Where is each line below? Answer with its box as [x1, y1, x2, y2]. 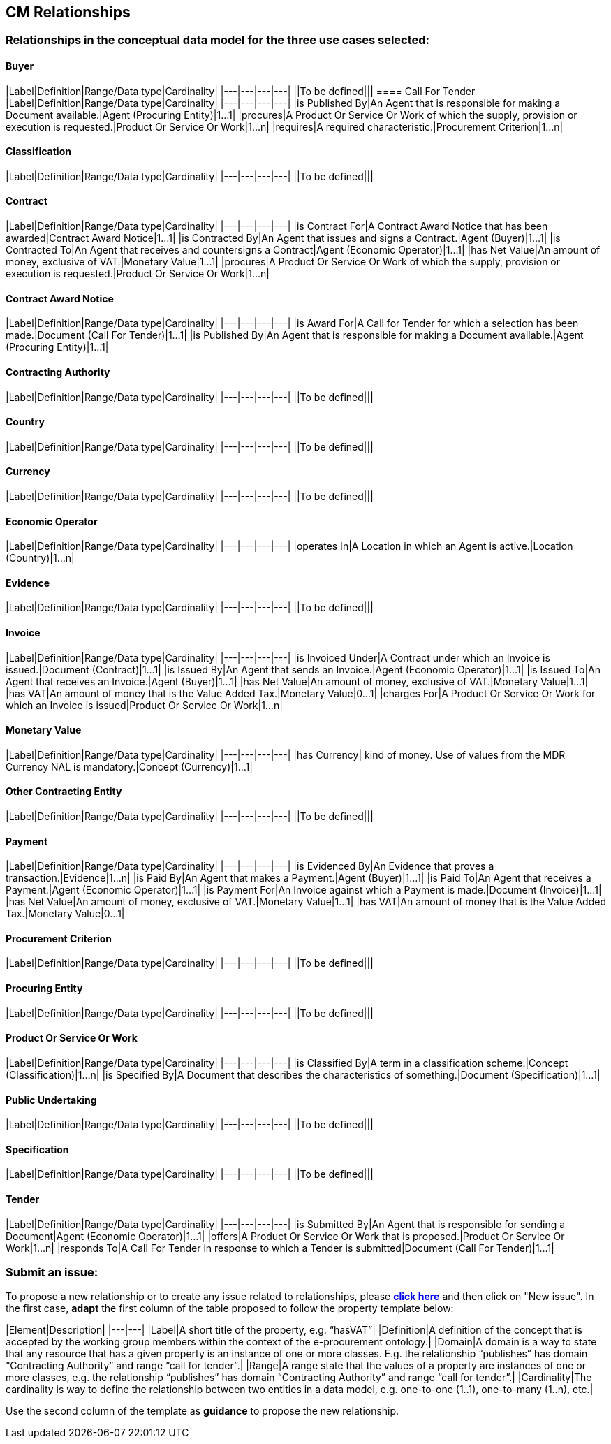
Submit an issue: [6, 1264, 98, 1279]
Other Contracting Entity [6, 785, 122, 798]
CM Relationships [6, 3, 131, 21]
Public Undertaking [6, 1093, 97, 1106]
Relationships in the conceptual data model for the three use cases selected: [6, 33, 430, 48]
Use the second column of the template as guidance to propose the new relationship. [6, 1405, 399, 1417]
